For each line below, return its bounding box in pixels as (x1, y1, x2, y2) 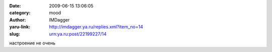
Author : (9, 16, 26, 22)
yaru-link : (9, 24, 30, 30)
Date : (9, 3, 21, 8)
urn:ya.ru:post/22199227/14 (49, 30, 107, 37)
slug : (9, 30, 20, 37)
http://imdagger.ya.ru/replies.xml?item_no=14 (49, 24, 144, 30)
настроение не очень (9, 40, 55, 46)
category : (9, 10, 31, 16)
